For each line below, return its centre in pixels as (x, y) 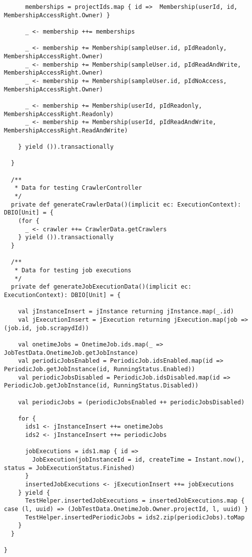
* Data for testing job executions (73, 270)
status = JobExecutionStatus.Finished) (69, 468)
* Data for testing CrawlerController (78, 188)
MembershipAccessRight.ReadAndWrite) (66, 130)
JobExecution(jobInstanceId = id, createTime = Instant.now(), (138, 460)
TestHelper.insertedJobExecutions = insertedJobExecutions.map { (135, 501)
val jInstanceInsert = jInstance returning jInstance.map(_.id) (126, 312)
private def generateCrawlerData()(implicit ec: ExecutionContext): (126, 204)
